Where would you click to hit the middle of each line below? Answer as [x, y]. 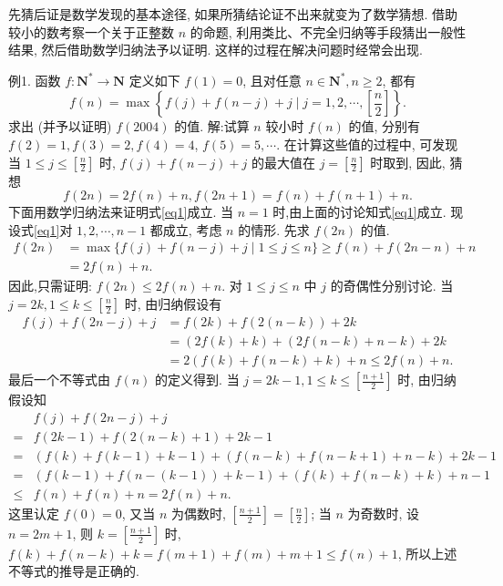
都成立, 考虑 [186, 229]
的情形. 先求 [274, 229]
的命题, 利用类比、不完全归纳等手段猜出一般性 [328, 31]
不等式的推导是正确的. [74, 571]
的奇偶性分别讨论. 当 [392, 286]
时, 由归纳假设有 [173, 303]
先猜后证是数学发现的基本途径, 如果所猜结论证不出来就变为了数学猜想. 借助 [233, 14]
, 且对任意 [272, 80]
